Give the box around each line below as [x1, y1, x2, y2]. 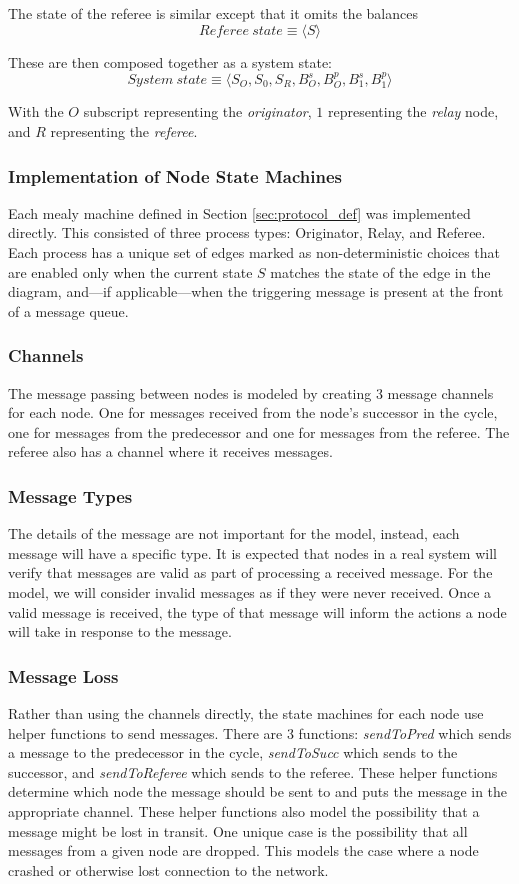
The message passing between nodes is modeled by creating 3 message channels [8, 382, 494, 403]
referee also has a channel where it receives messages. [8, 441, 333, 462]
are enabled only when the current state [8, 261, 253, 282]
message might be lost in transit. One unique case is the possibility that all [8, 820, 468, 841]
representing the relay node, [328, 101, 499, 122]
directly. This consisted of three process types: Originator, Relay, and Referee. [8, 222, 486, 243]
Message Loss [8, 663, 119, 688]
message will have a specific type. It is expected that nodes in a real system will [8, 542, 497, 563]
